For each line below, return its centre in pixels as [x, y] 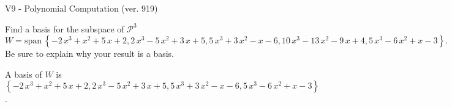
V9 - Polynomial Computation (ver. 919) [81, 8]
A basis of [24, 74]
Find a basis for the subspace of [65, 28]
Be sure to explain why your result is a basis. [90, 53]
